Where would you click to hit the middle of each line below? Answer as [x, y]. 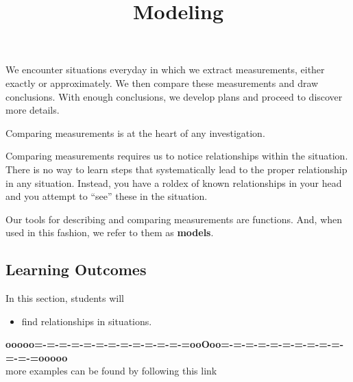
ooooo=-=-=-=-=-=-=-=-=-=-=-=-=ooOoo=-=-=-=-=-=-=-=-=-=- [175, 344]
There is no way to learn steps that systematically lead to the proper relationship [176, 169]
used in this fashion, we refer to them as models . [110, 232]
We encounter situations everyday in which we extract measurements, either [165, 69]
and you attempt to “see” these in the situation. [107, 196]
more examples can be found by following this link [111, 371]
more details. [33, 110]
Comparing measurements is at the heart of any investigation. [135, 132]
